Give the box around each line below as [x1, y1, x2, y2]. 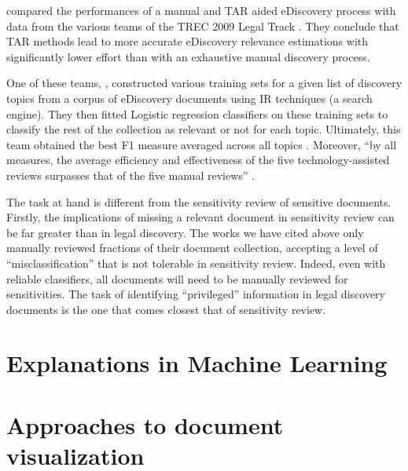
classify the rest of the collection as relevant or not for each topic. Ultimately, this [6, 121, 401, 137]
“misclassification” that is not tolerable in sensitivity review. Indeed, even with [6, 254, 386, 271]
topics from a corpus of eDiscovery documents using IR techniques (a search [6, 89, 373, 106]
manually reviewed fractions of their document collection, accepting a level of [6, 239, 378, 256]
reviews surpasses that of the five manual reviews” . [6, 166, 255, 183]
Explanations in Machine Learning [6, 347, 388, 379]
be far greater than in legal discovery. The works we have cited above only [6, 224, 364, 240]
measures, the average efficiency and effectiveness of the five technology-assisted [6, 152, 390, 168]
